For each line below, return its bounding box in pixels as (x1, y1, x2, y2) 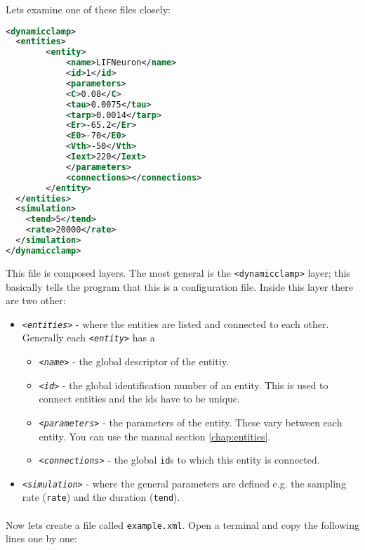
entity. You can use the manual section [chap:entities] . (39, 428, 271, 443)
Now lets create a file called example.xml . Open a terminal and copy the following (6, 517, 359, 532)
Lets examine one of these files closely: (6, 2, 171, 16)
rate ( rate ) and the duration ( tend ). (22, 490, 180, 504)
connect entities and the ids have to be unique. (39, 391, 240, 406)
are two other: (6, 293, 66, 308)
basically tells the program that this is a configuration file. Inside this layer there (6, 279, 353, 294)
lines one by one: (6, 531, 77, 546)
